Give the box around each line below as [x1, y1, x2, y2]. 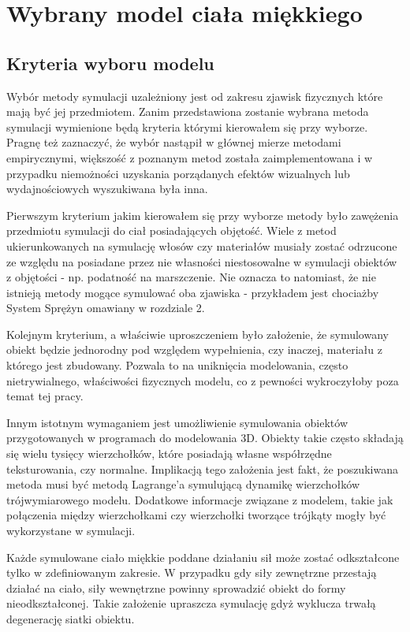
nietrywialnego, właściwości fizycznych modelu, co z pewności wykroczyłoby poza [6, 372, 399, 388]
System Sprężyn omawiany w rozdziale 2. [6, 299, 205, 316]
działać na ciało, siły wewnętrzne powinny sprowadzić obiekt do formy [6, 579, 346, 596]
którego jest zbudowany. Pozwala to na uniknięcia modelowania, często [6, 357, 348, 374]
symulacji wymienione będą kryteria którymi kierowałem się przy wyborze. [6, 118, 368, 135]
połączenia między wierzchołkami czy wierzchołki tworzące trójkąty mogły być [6, 507, 386, 523]
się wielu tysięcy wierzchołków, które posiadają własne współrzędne [6, 445, 332, 462]
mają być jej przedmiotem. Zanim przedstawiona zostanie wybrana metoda [6, 103, 369, 120]
